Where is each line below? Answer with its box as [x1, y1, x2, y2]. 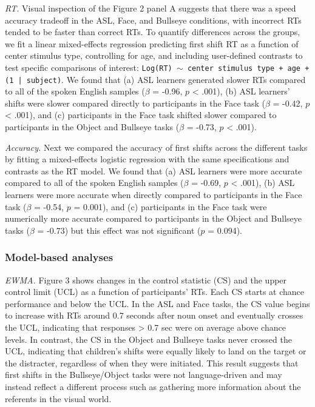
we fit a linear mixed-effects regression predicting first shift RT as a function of [5, 37, 299, 50]
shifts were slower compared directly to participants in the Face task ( [5, 96, 265, 109]
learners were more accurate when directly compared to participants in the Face [5, 188, 302, 201]
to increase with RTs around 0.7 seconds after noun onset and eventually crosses [5, 309, 303, 322]
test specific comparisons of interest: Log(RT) [5, 61, 172, 73]
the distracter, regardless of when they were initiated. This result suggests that [5, 356, 299, 369]
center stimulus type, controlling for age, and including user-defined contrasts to [5, 49, 303, 62]
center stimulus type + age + [187, 64, 310, 73]
